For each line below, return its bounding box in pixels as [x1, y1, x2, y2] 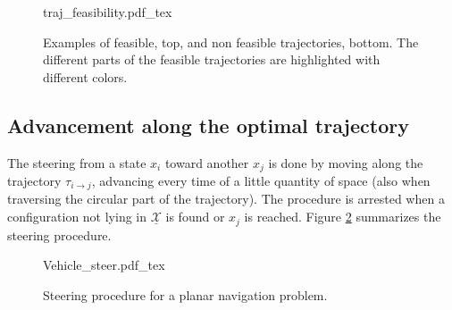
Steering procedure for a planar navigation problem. [43, 285, 328, 304]
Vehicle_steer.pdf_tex [43, 256, 165, 274]
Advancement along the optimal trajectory [7, 111, 409, 138]
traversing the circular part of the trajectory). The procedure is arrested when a [7, 189, 445, 208]
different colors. [43, 67, 128, 86]
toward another [164, 153, 249, 172]
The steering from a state [7, 153, 146, 172]
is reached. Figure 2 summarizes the [244, 207, 441, 226]
